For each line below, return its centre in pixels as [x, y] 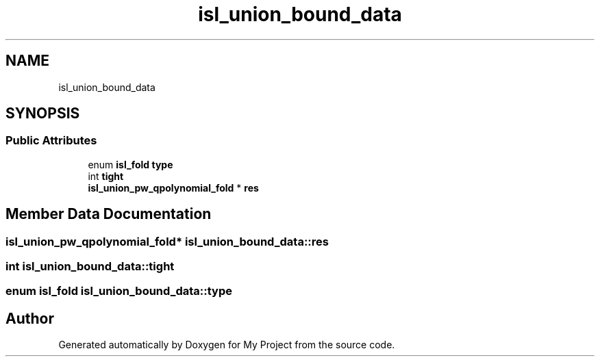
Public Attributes [51, 141]
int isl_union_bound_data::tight [90, 267]
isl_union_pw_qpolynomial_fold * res [173, 188]
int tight [106, 176]
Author [30, 318]
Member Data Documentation [109, 214]
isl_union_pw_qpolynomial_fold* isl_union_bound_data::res [167, 241]
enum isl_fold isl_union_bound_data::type [119, 291]
